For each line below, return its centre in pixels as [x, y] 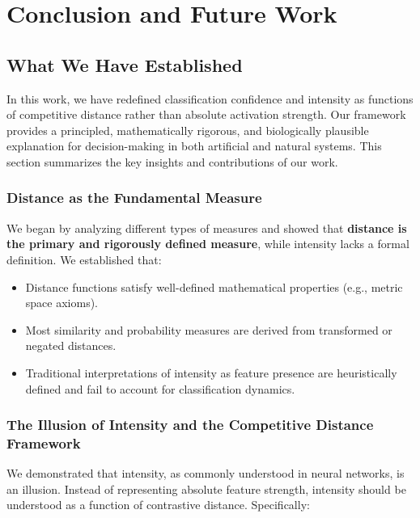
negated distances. [71, 345]
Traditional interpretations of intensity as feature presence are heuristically [211, 372]
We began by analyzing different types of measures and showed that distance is [207, 227]
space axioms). [62, 303]
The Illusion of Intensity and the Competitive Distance [190, 425]
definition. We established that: [84, 259]
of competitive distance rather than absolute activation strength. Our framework [206, 114]
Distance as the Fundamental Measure [134, 198]
